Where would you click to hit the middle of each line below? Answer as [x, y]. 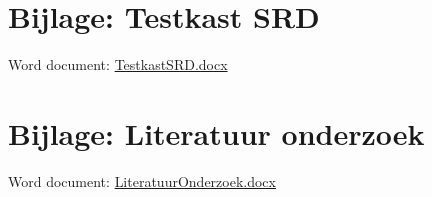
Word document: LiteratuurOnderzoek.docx [142, 180]
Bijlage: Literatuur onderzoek [216, 132]
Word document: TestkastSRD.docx [118, 64]
